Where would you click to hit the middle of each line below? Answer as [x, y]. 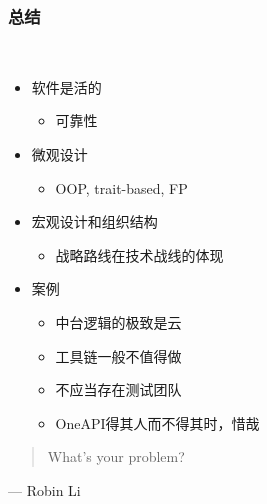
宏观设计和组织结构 [94, 221]
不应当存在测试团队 [118, 389]
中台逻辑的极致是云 [118, 321]
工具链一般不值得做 [118, 355]
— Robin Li [44, 489]
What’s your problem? [116, 456]
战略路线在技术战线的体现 [139, 254]
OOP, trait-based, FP [121, 187]
